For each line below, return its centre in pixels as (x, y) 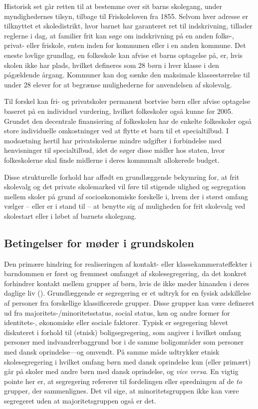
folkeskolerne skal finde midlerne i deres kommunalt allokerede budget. (112, 160)
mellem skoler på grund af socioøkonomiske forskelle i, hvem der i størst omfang (126, 196)
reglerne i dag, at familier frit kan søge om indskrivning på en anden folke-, (119, 35)
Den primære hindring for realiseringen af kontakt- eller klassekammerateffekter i (128, 263)
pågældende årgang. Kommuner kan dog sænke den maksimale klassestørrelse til (127, 75)
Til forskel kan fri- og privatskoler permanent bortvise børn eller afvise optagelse (127, 101)
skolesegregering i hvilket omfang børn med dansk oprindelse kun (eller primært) (128, 361)
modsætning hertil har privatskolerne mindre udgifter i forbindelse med (113, 140)
